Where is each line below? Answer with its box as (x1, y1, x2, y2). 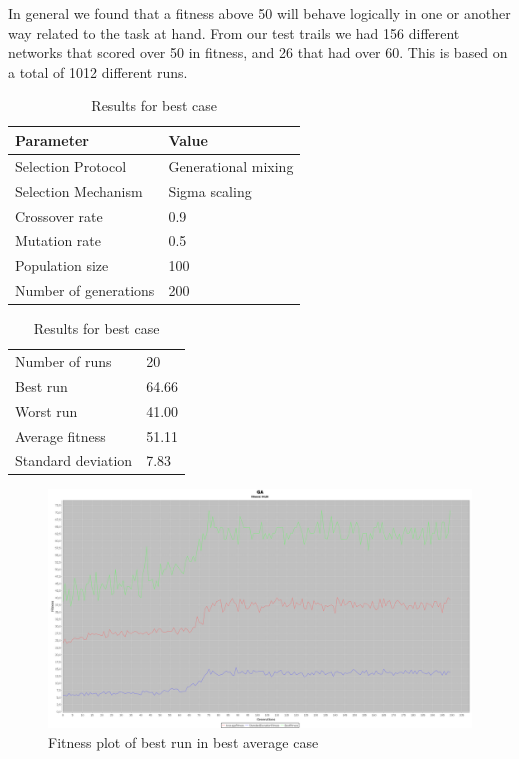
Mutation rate (15, 230, 102, 251)
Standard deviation (15, 450, 133, 471)
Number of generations (15, 280, 155, 301)
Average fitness (15, 425, 106, 446)
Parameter (15, 129, 89, 150)
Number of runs (15, 350, 112, 371)
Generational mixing (168, 155, 294, 176)
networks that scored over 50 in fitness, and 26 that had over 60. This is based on (8, 42, 508, 63)
